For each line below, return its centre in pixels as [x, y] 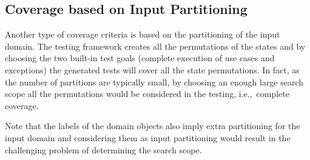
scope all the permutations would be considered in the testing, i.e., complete [147, 94]
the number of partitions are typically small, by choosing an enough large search [154, 82]
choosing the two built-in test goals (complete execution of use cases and [140, 58]
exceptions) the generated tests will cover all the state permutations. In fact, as [152, 69]
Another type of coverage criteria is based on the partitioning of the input [143, 34]
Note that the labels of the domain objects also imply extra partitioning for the [153, 126]
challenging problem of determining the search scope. [103, 149]
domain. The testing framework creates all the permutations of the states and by [155, 46]
